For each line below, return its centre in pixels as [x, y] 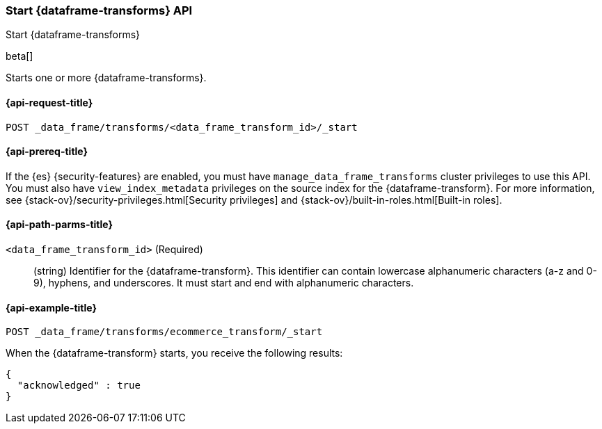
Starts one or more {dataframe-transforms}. [106, 78]
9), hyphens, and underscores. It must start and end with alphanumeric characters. [224, 283]
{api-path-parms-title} [60, 225]
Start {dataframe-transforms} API [99, 10]
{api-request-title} [49, 102]
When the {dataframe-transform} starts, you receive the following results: [174, 353]
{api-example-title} [52, 307]
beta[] [19, 56]
